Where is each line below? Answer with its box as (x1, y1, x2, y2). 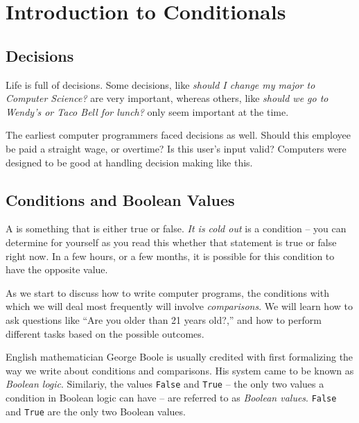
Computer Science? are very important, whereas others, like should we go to (6, 91, 329, 105)
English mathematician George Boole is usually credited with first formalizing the (6, 349, 353, 364)
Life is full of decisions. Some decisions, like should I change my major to (6, 77, 315, 92)
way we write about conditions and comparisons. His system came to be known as (6, 363, 354, 377)
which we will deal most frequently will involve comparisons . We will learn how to (6, 299, 353, 313)
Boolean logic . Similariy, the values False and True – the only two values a (6, 377, 324, 391)
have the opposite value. (6, 262, 108, 277)
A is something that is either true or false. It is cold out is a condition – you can (6, 221, 347, 236)
